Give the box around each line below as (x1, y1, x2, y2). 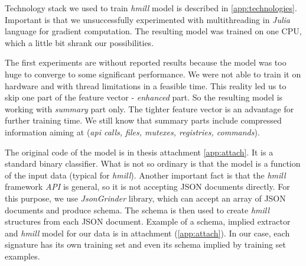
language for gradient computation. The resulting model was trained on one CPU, (5, 25, 302, 37)
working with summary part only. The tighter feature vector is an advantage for (5, 102, 294, 115)
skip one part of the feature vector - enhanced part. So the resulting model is (5, 91, 283, 103)
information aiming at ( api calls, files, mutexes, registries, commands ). (5, 125, 260, 138)
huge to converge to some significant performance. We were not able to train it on (5, 67, 301, 80)
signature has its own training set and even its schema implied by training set (5, 238, 286, 251)
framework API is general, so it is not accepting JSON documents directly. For (5, 180, 290, 193)
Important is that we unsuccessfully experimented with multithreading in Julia (5, 13, 291, 25)
